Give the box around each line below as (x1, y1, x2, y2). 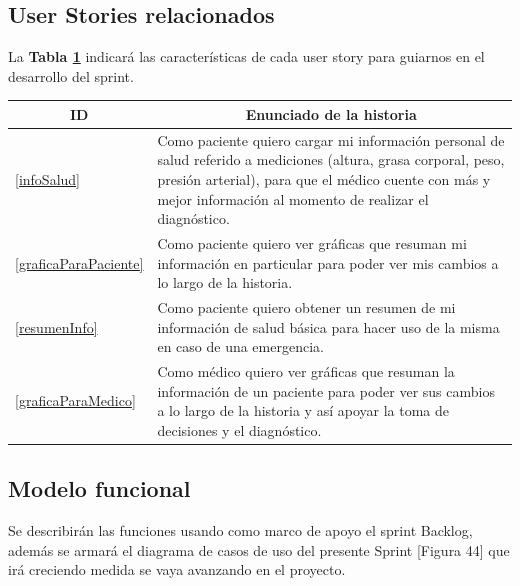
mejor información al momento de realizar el (157, 188, 429, 209)
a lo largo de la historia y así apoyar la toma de (157, 400, 449, 421)
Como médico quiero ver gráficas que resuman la (157, 361, 455, 382)
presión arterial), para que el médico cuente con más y (157, 168, 491, 189)
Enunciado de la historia (245, 103, 417, 124)
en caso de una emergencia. (157, 336, 324, 357)
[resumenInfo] (15, 316, 98, 337)
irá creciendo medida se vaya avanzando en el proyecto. (8, 559, 346, 580)
